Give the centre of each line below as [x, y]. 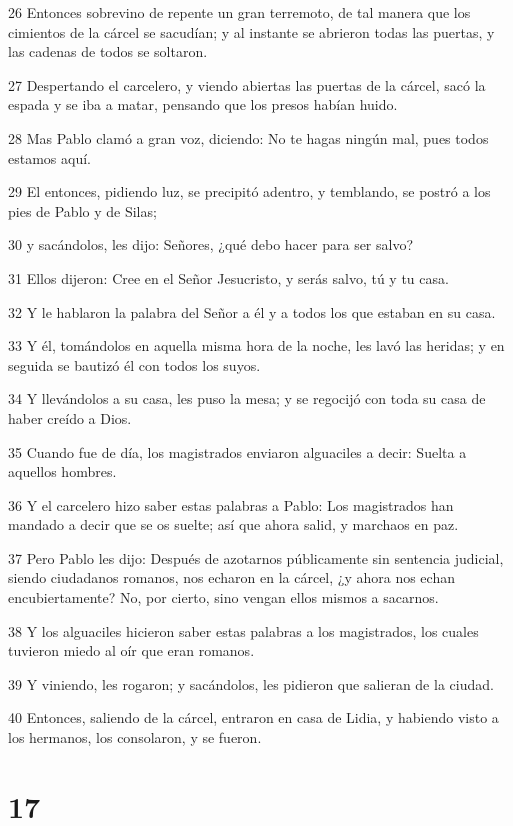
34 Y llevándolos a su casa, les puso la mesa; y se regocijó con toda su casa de [247, 398]
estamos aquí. [49, 157]
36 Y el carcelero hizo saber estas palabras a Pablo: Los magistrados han [231, 504]
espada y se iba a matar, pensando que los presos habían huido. [203, 104]
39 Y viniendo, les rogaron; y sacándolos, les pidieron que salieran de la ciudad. [251, 683]
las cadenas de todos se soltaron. [108, 51]
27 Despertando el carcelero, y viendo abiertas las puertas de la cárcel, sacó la [247, 84]
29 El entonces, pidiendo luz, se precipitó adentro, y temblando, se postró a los [249, 191]
